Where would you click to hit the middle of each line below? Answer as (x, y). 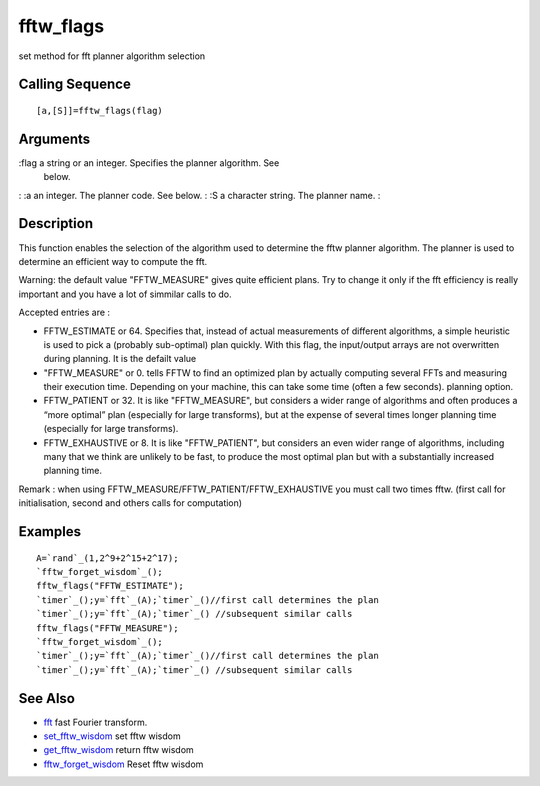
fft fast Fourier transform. (95, 722)
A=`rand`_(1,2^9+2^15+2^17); (107, 558)
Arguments (54, 138)
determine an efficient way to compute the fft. (113, 261)
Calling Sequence (75, 84)
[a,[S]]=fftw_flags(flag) (100, 110)
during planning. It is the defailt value (120, 359)
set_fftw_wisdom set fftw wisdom (112, 736)
